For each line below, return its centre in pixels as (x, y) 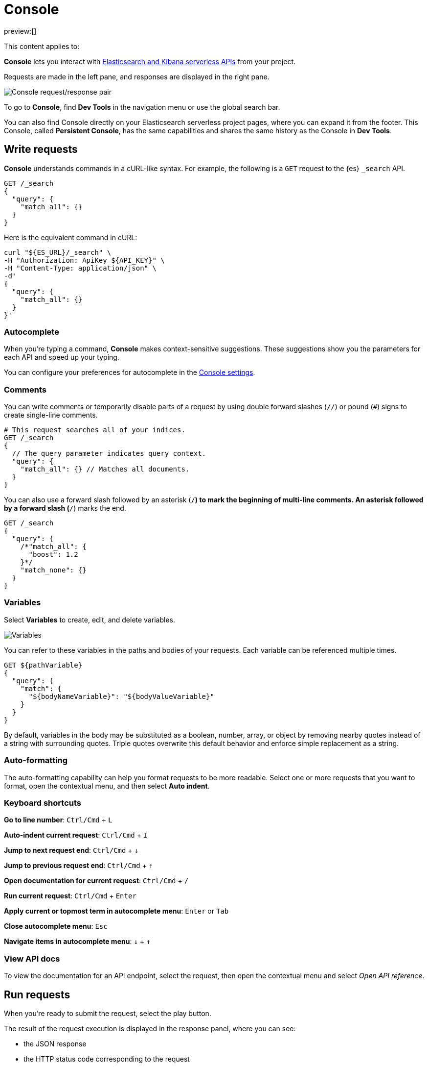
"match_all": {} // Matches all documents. (105, 469)
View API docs (32, 958)
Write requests (41, 149)
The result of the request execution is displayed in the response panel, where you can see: (150, 1028)
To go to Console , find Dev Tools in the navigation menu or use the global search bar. (142, 107)
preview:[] (20, 31)
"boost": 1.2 (53, 555)
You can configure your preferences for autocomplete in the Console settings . (130, 372)
